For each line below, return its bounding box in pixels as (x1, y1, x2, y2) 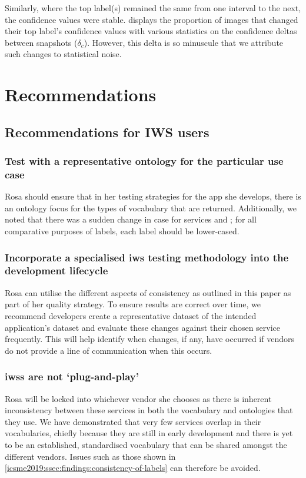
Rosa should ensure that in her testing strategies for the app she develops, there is (5, 190, 301, 203)
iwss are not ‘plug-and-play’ (5, 369, 139, 384)
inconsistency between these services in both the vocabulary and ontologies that (5, 404, 293, 416)
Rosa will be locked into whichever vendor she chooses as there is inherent (5, 392, 272, 404)
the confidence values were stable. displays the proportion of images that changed (5, 13, 298, 25)
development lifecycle (5, 263, 108, 278)
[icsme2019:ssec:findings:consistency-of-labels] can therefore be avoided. (5, 462, 261, 474)
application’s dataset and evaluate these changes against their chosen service (5, 321, 281, 333)
